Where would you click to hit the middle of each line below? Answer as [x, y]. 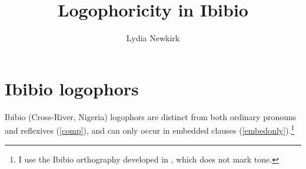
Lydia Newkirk [153, 38]
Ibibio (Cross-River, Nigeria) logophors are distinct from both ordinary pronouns [151, 116]
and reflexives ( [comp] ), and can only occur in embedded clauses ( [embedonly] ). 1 [150, 129]
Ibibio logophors [72, 88]
